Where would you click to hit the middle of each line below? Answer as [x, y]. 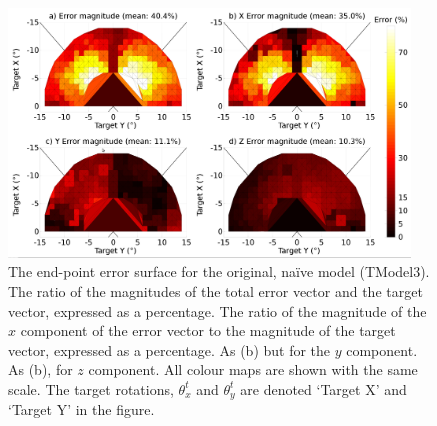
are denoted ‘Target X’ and [323, 388]
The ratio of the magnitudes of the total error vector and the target [215, 290]
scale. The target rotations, [91, 388]
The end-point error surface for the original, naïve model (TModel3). [219, 271]
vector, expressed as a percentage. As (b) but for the [169, 349]
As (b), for [40, 369]
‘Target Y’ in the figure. [81, 409]
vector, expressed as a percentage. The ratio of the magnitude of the [217, 310]
